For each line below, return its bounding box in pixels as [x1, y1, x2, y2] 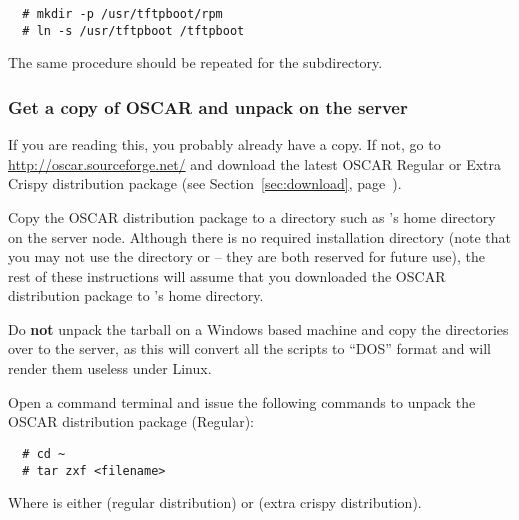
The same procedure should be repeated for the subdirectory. [8, 52, 383, 73]
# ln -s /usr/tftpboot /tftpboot [22, 23, 245, 38]
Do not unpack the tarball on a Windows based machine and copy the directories [8, 318, 509, 339]
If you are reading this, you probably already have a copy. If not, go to [8, 134, 441, 155]
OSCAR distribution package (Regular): [8, 411, 254, 432]
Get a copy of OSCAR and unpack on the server [8, 94, 408, 119]
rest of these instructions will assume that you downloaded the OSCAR [8, 265, 446, 286]
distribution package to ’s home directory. [8, 285, 264, 306]
